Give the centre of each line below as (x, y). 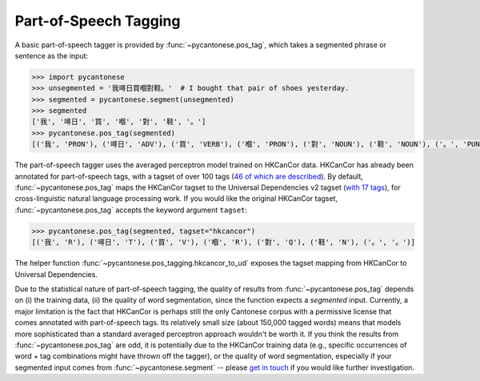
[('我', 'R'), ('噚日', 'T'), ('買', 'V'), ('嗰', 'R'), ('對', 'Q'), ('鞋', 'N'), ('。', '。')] (224, 243)
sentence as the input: (52, 55)
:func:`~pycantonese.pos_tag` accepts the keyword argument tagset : (131, 210)
